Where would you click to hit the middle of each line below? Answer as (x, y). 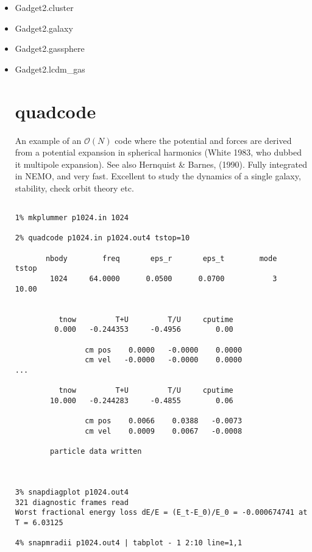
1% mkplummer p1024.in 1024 (72, 218)
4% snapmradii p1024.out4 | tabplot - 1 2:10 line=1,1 (129, 543)
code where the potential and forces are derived (203, 140)
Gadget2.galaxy (44, 28)
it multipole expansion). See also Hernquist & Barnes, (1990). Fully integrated (161, 164)
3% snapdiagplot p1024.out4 (72, 492)
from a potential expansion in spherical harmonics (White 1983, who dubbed (158, 152)
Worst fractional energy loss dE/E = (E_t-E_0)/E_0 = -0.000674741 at (161, 513)
